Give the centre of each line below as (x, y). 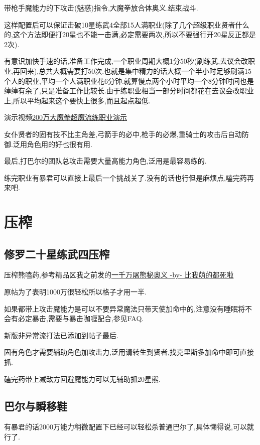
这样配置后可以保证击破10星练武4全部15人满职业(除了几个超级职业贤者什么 (127, 24)
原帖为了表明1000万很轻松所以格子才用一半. (75, 292)
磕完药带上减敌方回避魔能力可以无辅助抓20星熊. (82, 379)
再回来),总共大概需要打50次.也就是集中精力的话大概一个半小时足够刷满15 (132, 70)
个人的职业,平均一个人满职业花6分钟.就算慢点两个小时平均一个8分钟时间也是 (129, 81)
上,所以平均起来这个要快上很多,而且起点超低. (77, 100)
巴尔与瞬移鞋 (36, 406)
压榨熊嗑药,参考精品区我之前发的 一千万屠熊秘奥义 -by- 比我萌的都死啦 (119, 275)
